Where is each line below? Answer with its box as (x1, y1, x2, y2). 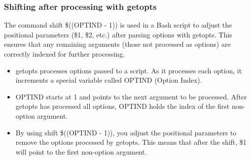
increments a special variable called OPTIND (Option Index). (15, 75, 202, 85)
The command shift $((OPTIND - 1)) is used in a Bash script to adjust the (4, 20, 232, 30)
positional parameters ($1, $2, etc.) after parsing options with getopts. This (4, 29, 232, 39)
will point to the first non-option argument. (15, 146, 147, 157)
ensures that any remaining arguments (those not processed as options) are (4, 39, 231, 49)
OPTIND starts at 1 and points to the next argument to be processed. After (15, 91, 247, 101)
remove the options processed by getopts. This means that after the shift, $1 (15, 137, 247, 147)
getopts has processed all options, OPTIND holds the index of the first (15, 101, 230, 111)
